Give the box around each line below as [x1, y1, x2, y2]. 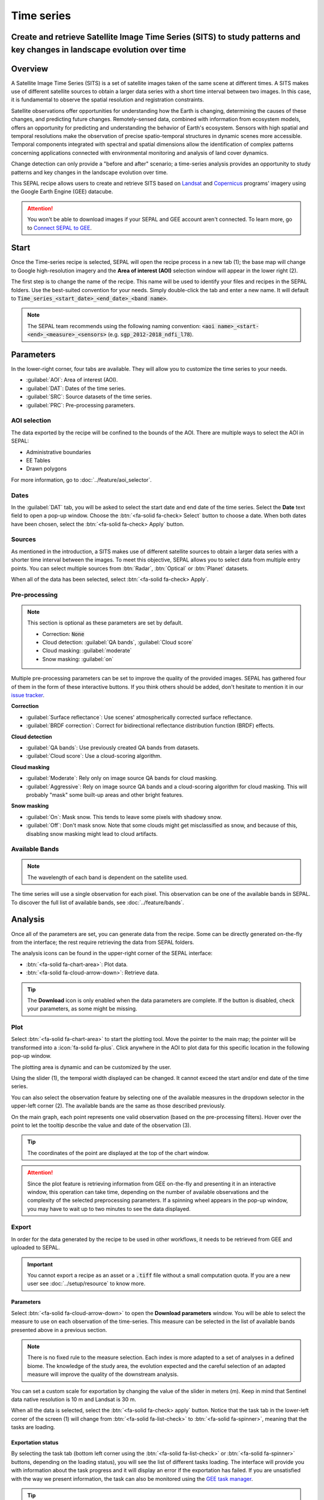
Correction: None [42, 630, 85, 637]
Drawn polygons [26, 465, 67, 472]
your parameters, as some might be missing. [27, 1005, 137, 1012]
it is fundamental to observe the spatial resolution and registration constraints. [11, 96, 204, 103]
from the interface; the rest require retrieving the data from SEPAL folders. [11, 938, 194, 946]
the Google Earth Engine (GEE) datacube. [11, 188, 113, 195]
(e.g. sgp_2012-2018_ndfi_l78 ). [107, 331, 194, 338]
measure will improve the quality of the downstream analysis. [27, 1371, 179, 1378]
